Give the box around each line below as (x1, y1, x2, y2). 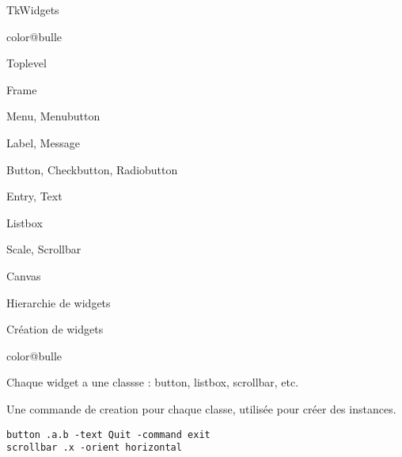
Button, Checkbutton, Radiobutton (6, 161, 178, 177)
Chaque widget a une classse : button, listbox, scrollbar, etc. (6, 374, 299, 390)
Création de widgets (6, 321, 104, 337)
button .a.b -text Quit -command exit (6, 428, 210, 440)
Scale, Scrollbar (6, 241, 82, 257)
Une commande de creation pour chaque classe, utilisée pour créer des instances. (6, 400, 396, 417)
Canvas (6, 267, 41, 284)
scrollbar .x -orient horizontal (6, 442, 182, 454)
